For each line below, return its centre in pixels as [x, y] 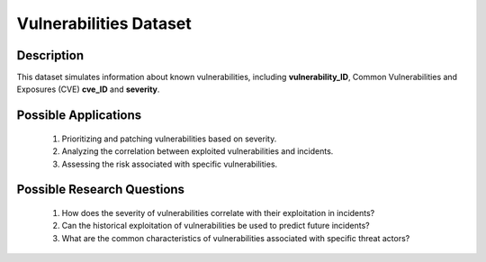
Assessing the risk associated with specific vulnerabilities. [170, 164]
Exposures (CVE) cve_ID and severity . [88, 89]
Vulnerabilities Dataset [104, 23]
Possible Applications [79, 116]
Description [50, 55]
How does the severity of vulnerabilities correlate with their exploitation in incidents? [218, 213]
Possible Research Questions [100, 190]
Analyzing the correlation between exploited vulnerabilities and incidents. [198, 151]
